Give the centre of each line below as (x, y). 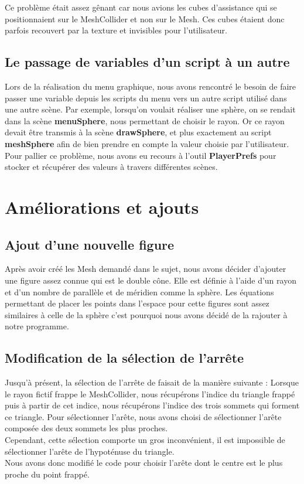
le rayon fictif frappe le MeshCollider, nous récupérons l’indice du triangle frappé (150, 393)
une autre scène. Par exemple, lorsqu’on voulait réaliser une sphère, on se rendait (150, 109)
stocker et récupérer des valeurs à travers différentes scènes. (111, 167)
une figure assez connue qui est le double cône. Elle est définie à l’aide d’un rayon (151, 280)
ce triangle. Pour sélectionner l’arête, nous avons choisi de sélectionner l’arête (143, 416)
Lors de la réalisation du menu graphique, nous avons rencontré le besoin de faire (151, 86)
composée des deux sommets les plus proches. (86, 428)
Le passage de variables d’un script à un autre (147, 62)
